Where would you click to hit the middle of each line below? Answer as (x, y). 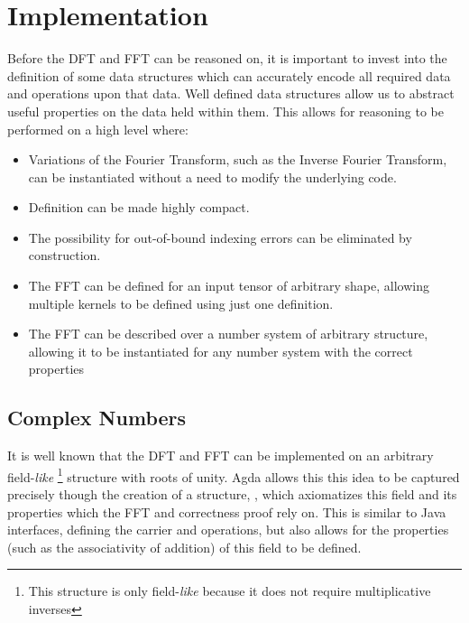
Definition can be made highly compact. (139, 207)
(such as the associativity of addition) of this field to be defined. (184, 547)
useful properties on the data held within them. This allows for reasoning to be (225, 111)
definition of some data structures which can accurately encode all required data (229, 75)
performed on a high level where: (98, 129)
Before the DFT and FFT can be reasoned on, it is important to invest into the (227, 58)
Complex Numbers (97, 418)
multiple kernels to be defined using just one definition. (181, 303)
